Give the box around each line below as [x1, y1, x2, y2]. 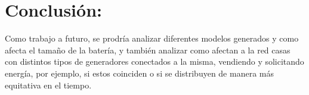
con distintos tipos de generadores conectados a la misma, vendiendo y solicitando [5, 55, 304, 68]
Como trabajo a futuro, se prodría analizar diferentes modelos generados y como [5, 32, 299, 45]
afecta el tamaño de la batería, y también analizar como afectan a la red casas [5, 43, 291, 56]
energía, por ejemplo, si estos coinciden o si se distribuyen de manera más [5, 66, 274, 79]
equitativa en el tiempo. [5, 78, 92, 91]
